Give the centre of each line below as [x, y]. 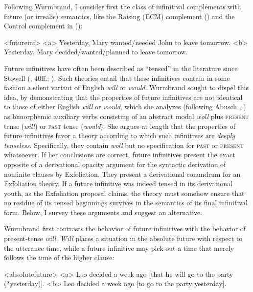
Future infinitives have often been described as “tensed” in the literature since [121, 68]
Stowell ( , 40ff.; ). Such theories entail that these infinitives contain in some [117, 78]
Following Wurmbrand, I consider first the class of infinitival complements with [123, 6]
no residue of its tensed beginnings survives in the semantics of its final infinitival [126, 203]
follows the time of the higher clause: [59, 257]
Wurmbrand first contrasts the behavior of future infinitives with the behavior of [125, 229]
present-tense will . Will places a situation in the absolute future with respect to [123, 238]
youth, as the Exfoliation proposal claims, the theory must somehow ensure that [124, 193]
